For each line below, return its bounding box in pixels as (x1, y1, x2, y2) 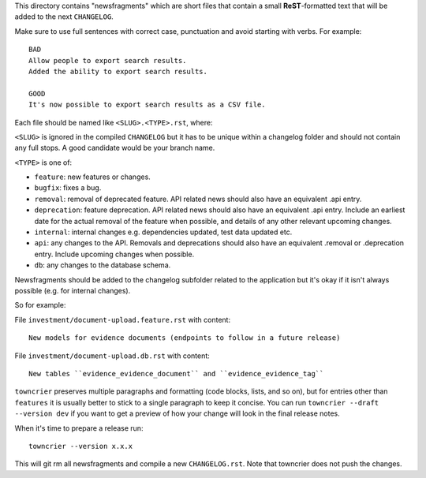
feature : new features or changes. (34, 172, 151, 181)
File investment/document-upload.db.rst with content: (14, 351, 211, 360)
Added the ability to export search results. (28, 67, 208, 76)
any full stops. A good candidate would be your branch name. (14, 143, 215, 153)
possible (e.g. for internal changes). (14, 286, 131, 295)
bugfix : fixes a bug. (34, 183, 102, 192)
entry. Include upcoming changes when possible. (34, 249, 195, 259)
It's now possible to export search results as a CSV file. (28, 100, 266, 110)
